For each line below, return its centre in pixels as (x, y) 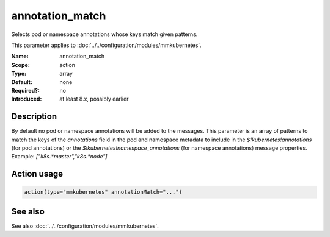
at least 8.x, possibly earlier (94, 99)
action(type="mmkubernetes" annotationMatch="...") (103, 192)
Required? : (25, 90)
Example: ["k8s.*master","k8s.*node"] (59, 157)
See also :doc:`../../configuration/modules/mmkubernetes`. (85, 226)
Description (34, 117)
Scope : (20, 65)
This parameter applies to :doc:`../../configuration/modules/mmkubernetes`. (106, 45)
